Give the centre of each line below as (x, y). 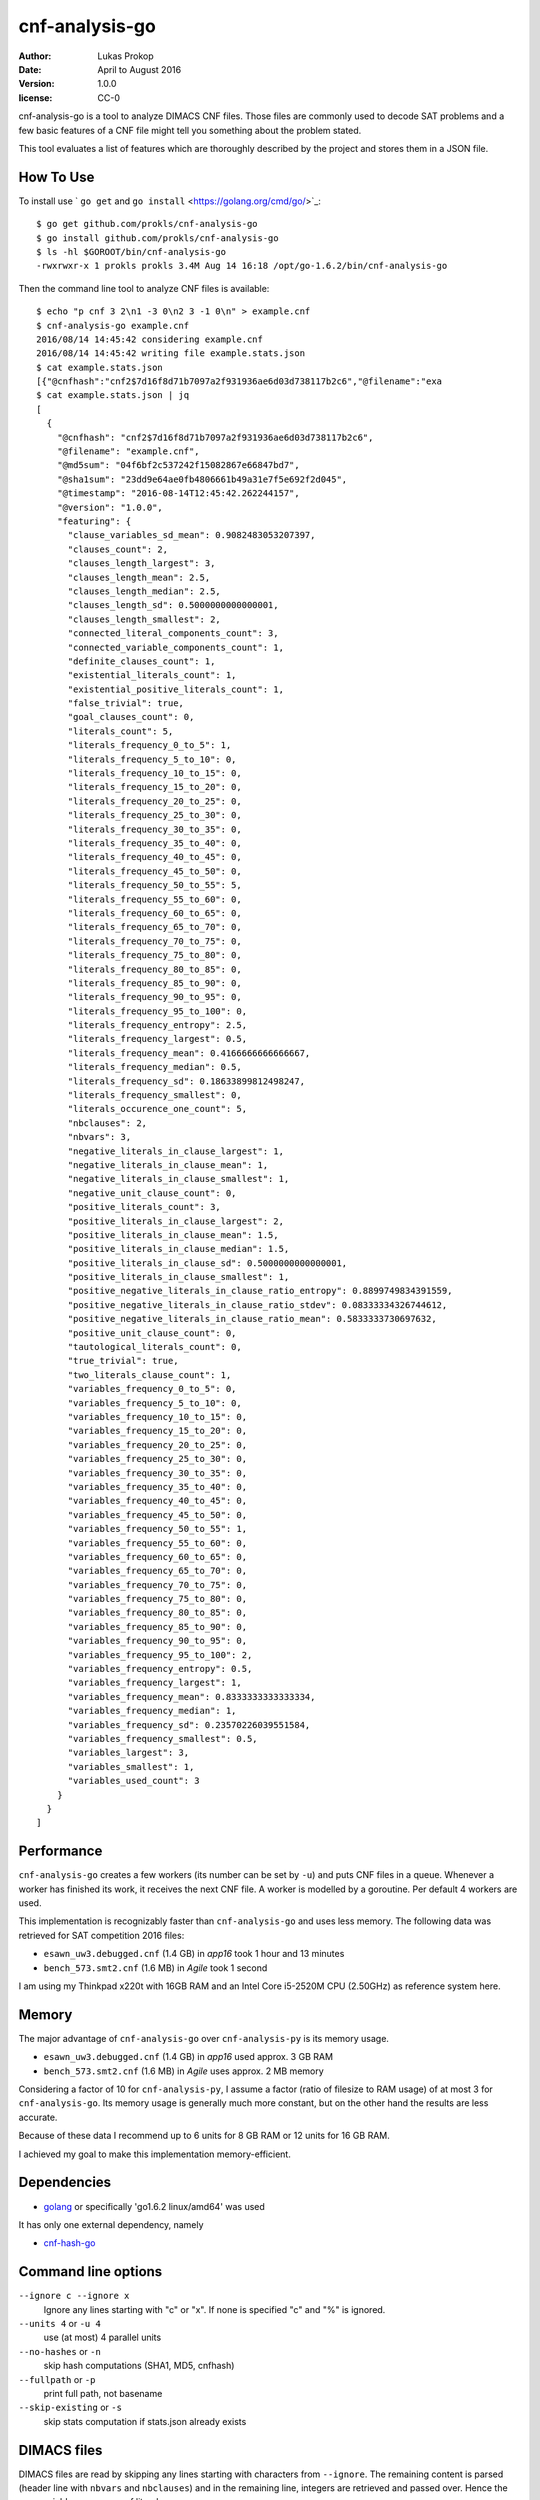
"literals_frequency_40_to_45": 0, (154, 857)
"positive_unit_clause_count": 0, (152, 1333)
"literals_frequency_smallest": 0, (154, 1095)
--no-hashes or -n (60, 2351)
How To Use (56, 176)
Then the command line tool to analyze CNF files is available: (144, 288)
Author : (35, 56)
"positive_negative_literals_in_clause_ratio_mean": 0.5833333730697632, (252, 1319)
